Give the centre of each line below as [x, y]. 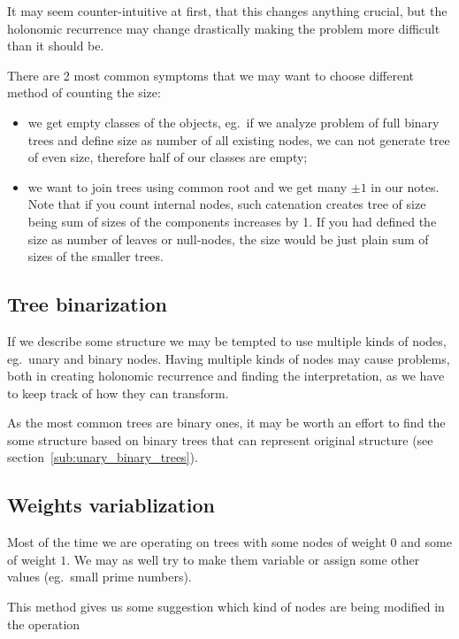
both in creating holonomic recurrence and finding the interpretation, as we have [226, 376]
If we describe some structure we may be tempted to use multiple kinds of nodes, [227, 340]
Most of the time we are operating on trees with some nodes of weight [197, 542]
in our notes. [405, 186]
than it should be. [56, 46]
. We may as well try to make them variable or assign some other [243, 559]
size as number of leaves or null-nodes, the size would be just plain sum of [228, 239]
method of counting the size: [84, 92]
